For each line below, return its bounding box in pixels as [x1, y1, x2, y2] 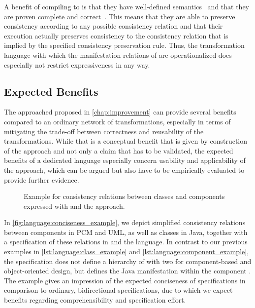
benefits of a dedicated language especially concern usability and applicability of [4, 155, 246, 165]
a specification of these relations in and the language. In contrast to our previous [4, 236, 248, 247]
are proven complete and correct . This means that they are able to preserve [4, 11, 235, 21]
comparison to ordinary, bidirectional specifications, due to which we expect [4, 285, 233, 295]
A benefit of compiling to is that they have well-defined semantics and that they [4, 1, 250, 11]
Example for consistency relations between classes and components [24, 191, 225, 201]
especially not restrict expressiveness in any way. [4, 59, 150, 70]
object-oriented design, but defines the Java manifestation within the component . [4, 266, 251, 276]
